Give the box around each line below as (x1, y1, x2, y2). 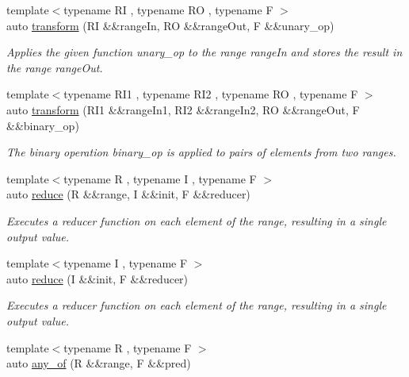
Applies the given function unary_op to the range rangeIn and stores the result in (6, 44, 403, 60)
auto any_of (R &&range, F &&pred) (6, 355, 191, 371)
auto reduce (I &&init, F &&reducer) (6, 270, 189, 287)
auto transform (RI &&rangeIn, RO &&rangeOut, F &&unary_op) (6, 17, 334, 33)
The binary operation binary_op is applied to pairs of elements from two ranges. (6, 144, 396, 160)
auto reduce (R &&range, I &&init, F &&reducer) (6, 186, 250, 202)
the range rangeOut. (6, 59, 103, 75)
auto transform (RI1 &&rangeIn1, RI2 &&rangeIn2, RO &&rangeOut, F (6, 101, 360, 117)
